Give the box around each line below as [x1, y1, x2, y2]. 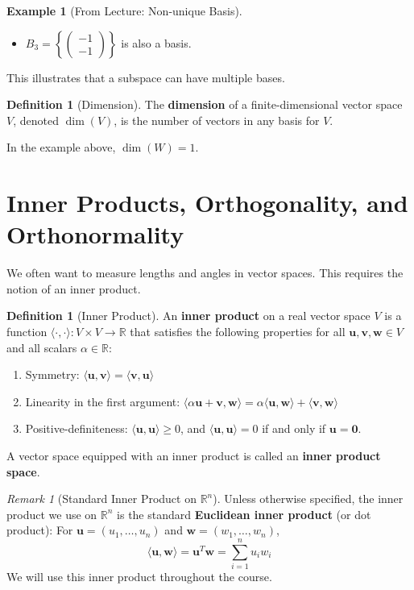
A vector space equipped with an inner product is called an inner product [6, 447, 381, 464]
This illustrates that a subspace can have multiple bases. [6, 69, 285, 85]
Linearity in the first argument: [25, 393, 180, 409]
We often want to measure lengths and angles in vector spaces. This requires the [6, 264, 404, 281]
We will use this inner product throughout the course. [6, 568, 272, 585]
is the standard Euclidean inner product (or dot [117, 505, 371, 522]
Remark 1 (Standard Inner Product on [6, 490, 197, 507]
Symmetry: [25, 366, 80, 383]
